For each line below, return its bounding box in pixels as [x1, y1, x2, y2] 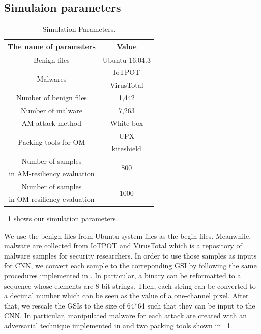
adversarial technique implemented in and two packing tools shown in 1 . [4, 320, 233, 330]
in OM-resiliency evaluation [9, 193, 95, 204]
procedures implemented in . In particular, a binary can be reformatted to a [4, 270, 241, 280]
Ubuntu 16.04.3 [102, 54, 151, 65]
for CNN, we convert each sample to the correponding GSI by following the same [4, 260, 257, 271]
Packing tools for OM [18, 137, 85, 147]
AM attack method [21, 117, 81, 128]
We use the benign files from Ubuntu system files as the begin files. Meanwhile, [4, 230, 251, 241]
